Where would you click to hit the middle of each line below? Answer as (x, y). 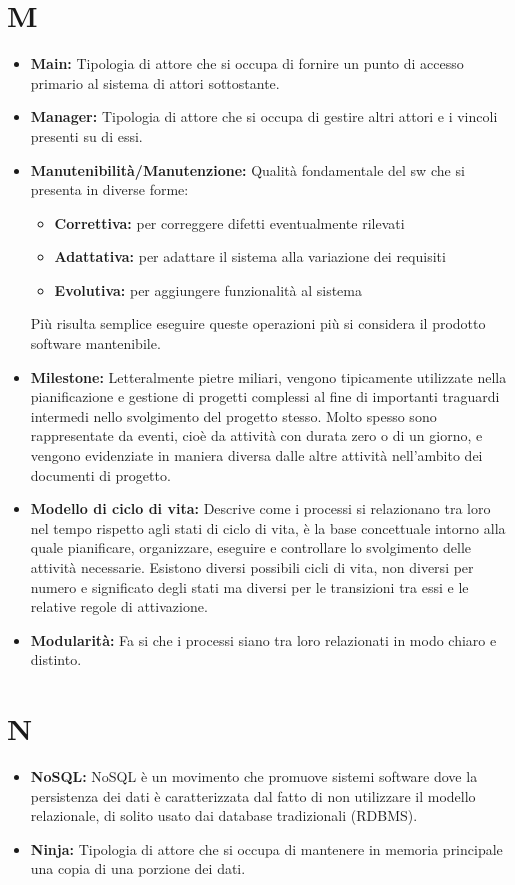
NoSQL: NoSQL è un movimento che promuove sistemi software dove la (254, 776)
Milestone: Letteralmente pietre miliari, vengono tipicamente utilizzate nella (268, 376)
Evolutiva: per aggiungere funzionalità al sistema (208, 289)
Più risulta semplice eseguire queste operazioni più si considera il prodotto (258, 323)
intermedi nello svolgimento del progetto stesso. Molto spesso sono (233, 415)
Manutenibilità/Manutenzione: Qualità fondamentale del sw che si (247, 169)
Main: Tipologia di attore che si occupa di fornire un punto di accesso (247, 63)
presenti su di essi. (86, 135)
